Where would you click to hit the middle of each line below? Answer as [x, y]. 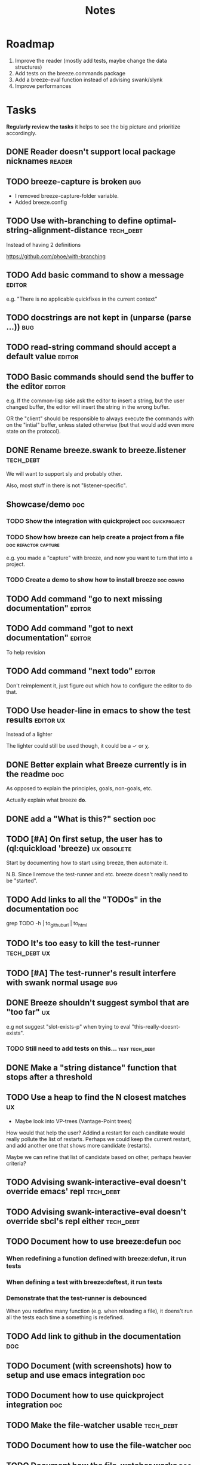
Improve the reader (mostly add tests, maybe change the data [91, 60]
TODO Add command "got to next [70, 628]
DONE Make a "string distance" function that [92, 1068]
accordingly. [21, 133]
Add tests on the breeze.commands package [70, 73]
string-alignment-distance [57, 230]
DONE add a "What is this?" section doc [81, 819]
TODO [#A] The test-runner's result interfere [91, 973]
